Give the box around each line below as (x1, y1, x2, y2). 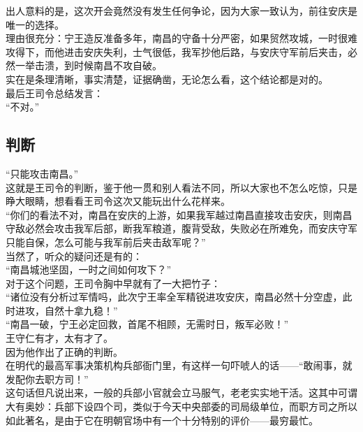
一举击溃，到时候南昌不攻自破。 (15, 58, 162, 73)
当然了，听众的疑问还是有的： (6, 248, 142, 263)
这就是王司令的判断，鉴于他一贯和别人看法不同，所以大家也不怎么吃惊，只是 (6, 180, 357, 194)
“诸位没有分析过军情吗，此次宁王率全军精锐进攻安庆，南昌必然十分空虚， (6, 289, 343, 304)
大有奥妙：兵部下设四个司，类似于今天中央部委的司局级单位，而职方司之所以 (6, 399, 357, 414)
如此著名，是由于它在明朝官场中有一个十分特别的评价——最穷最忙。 (6, 412, 318, 427)
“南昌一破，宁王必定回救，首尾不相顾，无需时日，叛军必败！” (6, 317, 289, 331)
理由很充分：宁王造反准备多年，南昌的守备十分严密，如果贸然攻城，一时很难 (6, 31, 357, 45)
